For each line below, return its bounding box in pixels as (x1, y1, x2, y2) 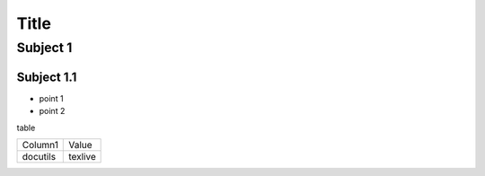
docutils (22, 150, 57, 163)
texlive (68, 150, 96, 163)
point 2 (39, 106, 66, 117)
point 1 (39, 92, 64, 103)
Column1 (22, 138, 58, 151)
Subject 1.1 (16, 69, 77, 84)
